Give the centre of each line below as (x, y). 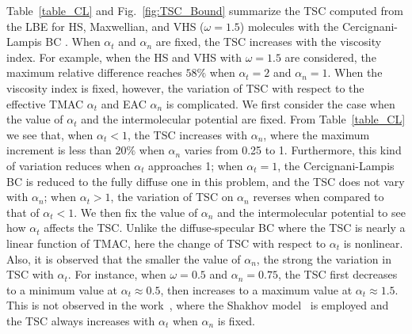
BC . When (73, 42)
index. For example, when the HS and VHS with (124, 57)
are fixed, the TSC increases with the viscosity (269, 42)
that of (23, 212)
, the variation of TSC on (172, 197)
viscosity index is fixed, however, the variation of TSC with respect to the (185, 87)
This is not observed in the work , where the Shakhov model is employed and (198, 305)
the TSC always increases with (81, 320)
